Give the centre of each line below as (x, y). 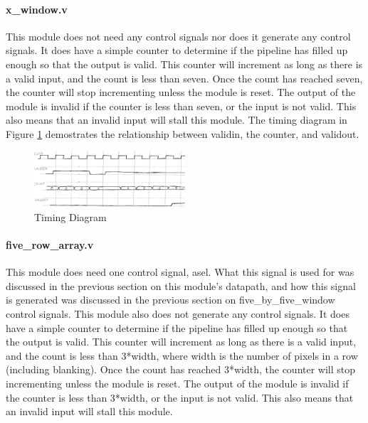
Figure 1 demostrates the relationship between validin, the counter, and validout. (183, 133)
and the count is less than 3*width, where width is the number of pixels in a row (182, 355)
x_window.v (37, 9)
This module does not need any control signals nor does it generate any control (178, 36)
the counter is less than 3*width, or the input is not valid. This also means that (180, 397)
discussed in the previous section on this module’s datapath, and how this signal (181, 285)
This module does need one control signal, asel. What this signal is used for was (180, 272)
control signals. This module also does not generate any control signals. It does (178, 313)
